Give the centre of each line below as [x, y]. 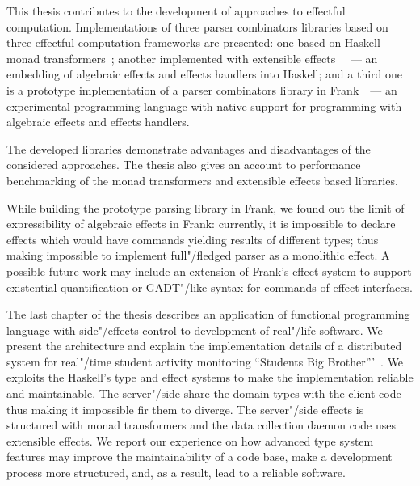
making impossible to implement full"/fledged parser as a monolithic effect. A [198, 255]
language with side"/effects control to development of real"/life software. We [195, 330]
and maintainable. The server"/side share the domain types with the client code [204, 393]
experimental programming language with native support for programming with [204, 106]
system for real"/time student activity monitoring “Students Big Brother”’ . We [205, 361]
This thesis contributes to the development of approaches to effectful [176, 11]
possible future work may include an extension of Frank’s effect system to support [209, 270]
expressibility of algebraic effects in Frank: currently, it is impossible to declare [201, 224]
